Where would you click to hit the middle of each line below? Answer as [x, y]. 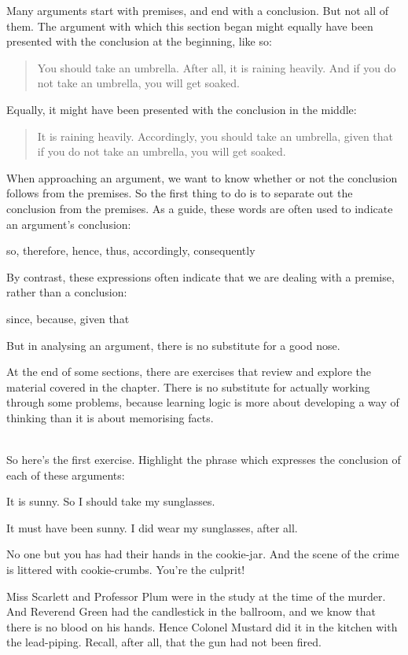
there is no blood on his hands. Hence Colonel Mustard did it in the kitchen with [202, 626]
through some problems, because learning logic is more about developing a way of [203, 402]
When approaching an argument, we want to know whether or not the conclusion [202, 177]
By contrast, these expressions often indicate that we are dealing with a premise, [200, 276]
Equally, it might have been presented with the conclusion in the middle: [182, 109]
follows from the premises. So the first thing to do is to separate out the [180, 193]
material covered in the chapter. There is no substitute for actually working [188, 386]
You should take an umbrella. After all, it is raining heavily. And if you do [217, 67]
